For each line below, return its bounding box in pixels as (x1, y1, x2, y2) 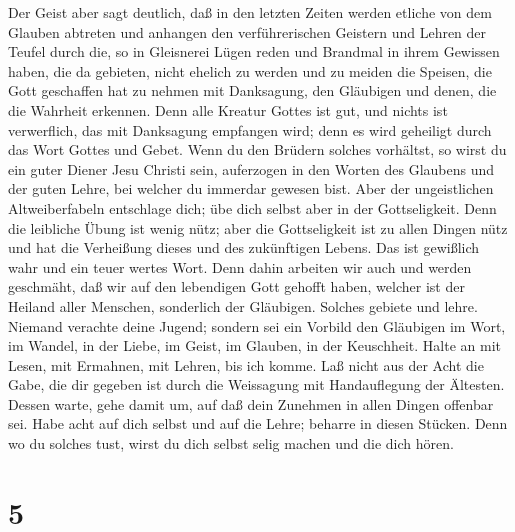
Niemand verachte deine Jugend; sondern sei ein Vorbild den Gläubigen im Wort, (8, 315, 506, 336)
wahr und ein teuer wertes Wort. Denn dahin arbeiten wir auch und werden (8, 256, 472, 277)
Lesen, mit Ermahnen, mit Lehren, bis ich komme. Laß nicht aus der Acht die (8, 354, 484, 375)
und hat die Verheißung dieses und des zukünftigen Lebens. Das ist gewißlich (8, 237, 480, 258)
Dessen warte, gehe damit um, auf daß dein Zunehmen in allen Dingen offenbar (8, 393, 494, 414)
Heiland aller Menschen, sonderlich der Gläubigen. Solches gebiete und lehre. (8, 295, 478, 316)
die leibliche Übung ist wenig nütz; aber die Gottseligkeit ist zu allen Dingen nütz (8, 217, 508, 238)
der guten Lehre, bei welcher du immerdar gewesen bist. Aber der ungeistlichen (8, 178, 494, 199)
